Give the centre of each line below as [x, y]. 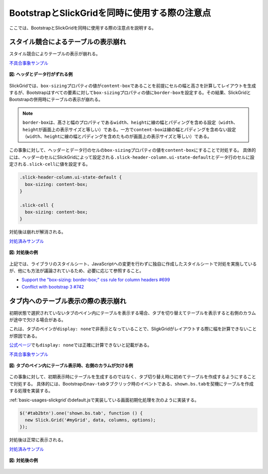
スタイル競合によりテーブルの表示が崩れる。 [55, 54]
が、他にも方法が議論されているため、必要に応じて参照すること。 [76, 271]
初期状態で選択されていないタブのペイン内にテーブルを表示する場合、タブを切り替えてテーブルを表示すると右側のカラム [133, 313]
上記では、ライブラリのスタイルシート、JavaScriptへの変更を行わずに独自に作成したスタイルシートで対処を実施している [133, 264]
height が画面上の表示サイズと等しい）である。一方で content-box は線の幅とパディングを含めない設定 [129, 129]
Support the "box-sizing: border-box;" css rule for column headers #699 [96, 280]
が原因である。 [24, 336]
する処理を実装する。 [31, 391]
